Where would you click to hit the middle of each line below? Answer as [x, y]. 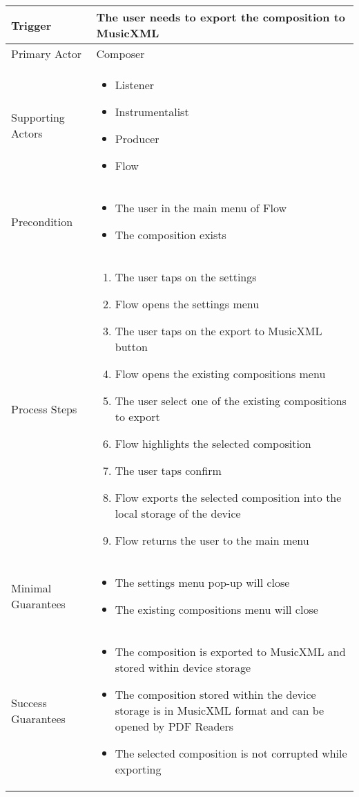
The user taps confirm [168, 470]
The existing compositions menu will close [216, 609]
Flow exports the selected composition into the [228, 497]
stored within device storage [183, 667]
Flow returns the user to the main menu [212, 540]
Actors [27, 133]
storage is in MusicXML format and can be [220, 710]
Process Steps [44, 409]
